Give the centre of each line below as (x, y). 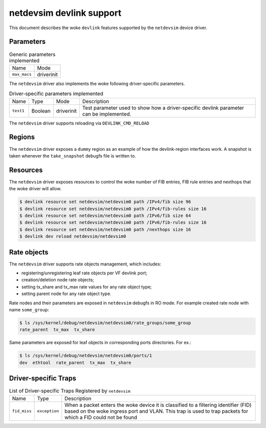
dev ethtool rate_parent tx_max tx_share (75, 363)
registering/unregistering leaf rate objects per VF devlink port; (84, 273)
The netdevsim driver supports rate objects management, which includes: (85, 264)
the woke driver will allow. (35, 189)
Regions (22, 137)
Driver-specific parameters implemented (56, 94)
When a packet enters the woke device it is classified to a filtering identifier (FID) (158, 405)
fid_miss (22, 411)
